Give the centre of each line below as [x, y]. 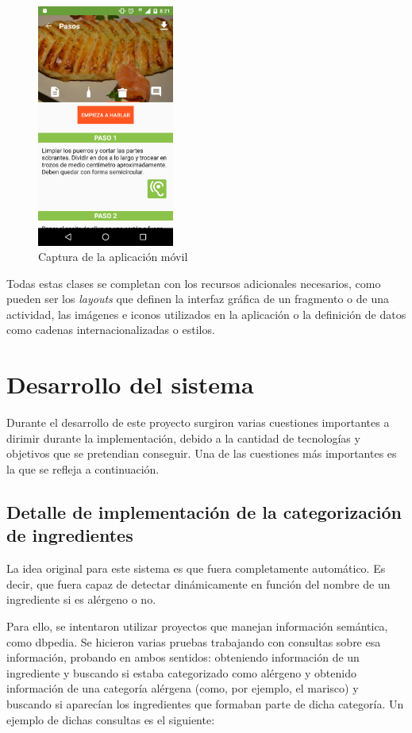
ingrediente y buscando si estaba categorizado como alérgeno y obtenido [181, 672]
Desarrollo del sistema [130, 384]
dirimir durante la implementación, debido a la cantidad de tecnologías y [183, 437]
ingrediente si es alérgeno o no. [81, 599]
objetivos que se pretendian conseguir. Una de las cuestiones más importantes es [202, 453]
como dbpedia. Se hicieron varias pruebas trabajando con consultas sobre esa [194, 641]
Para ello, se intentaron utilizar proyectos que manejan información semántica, [197, 626]
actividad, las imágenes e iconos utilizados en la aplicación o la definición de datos [206, 314]
